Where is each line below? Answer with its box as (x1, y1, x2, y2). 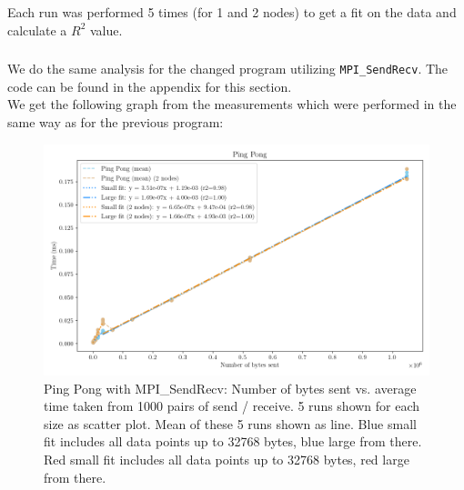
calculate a (7, 20, 67, 39)
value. (89, 20, 123, 39)
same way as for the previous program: (7, 112, 224, 131)
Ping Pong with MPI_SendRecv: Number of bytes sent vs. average (44, 378, 417, 397)
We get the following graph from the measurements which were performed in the (7, 95, 457, 114)
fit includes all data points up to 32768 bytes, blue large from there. (44, 432, 422, 451)
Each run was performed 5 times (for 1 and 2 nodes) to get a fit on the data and (7, 3, 457, 21)
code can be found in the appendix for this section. (7, 76, 292, 95)
